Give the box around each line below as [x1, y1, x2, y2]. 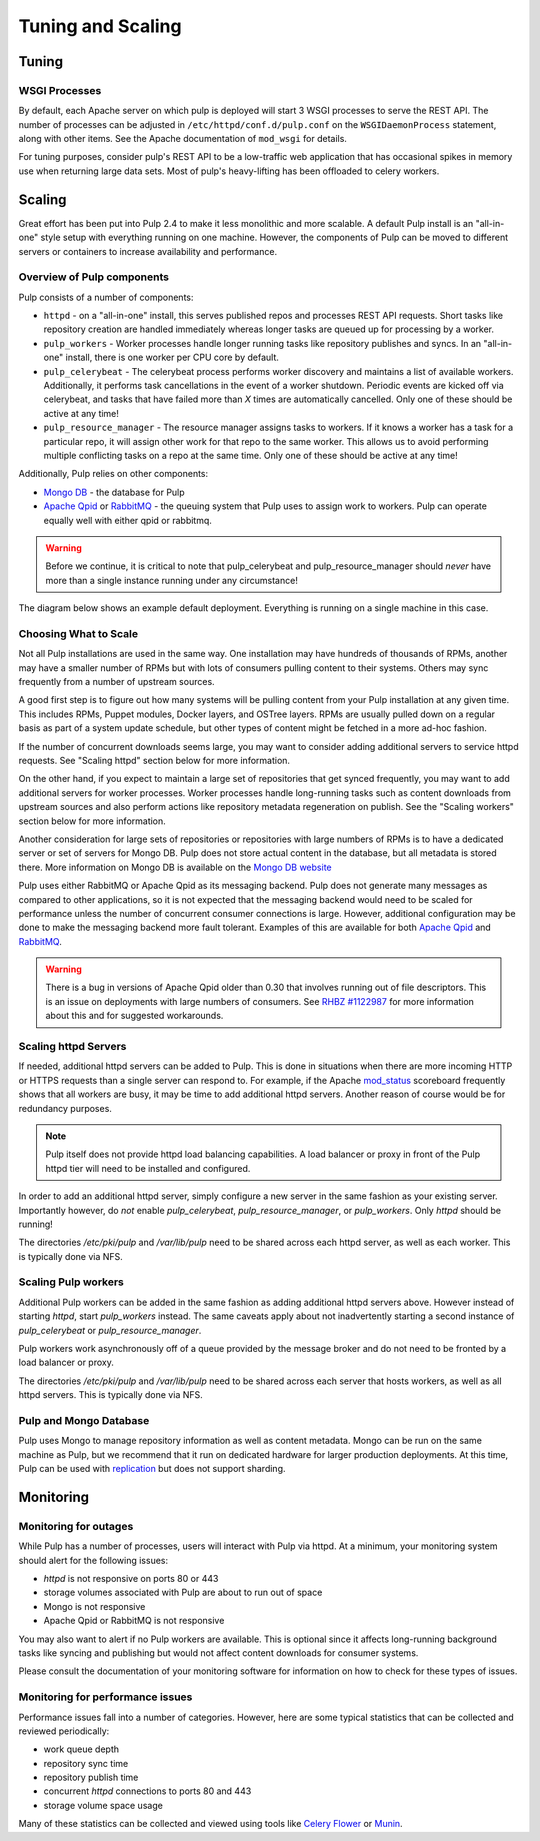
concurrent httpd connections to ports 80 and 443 [43, 1785, 252, 1797]
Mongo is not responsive [43, 1600, 146, 1612]
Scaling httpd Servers [18, 1040, 127, 1054]
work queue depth [43, 1743, 120, 1755]
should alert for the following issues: [18, 1554, 169, 1566]
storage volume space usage [43, 1799, 164, 1811]
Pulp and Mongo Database [18, 1413, 150, 1427]
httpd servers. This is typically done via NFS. [18, 1389, 204, 1401]
